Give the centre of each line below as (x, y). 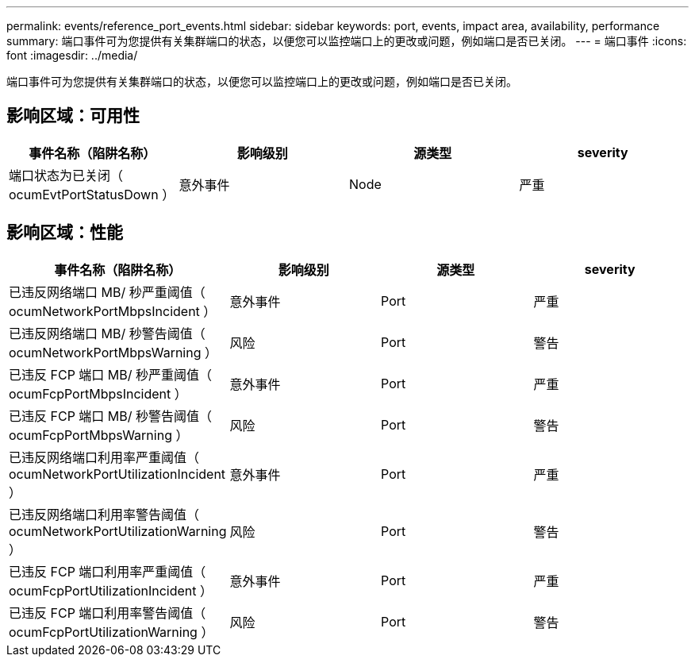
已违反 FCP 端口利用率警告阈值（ (108, 613)
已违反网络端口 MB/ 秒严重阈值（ (107, 292)
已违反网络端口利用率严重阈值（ (104, 457)
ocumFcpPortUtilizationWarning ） (111, 632)
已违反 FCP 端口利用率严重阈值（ (108, 571)
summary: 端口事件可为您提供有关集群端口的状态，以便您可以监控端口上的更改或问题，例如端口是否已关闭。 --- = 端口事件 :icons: (347, 41)
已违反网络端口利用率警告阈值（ (104, 514)
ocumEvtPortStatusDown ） (92, 194)
